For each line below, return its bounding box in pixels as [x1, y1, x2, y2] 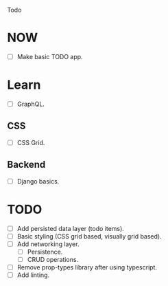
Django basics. [16, 177, 60, 185]
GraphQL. [16, 100, 45, 108]
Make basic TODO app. [16, 52, 84, 60]
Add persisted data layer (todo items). [16, 224, 125, 232]
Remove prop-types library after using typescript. [16, 263, 158, 271]
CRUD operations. [27, 255, 79, 263]
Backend [7, 159, 46, 170]
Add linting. [16, 271, 50, 279]
